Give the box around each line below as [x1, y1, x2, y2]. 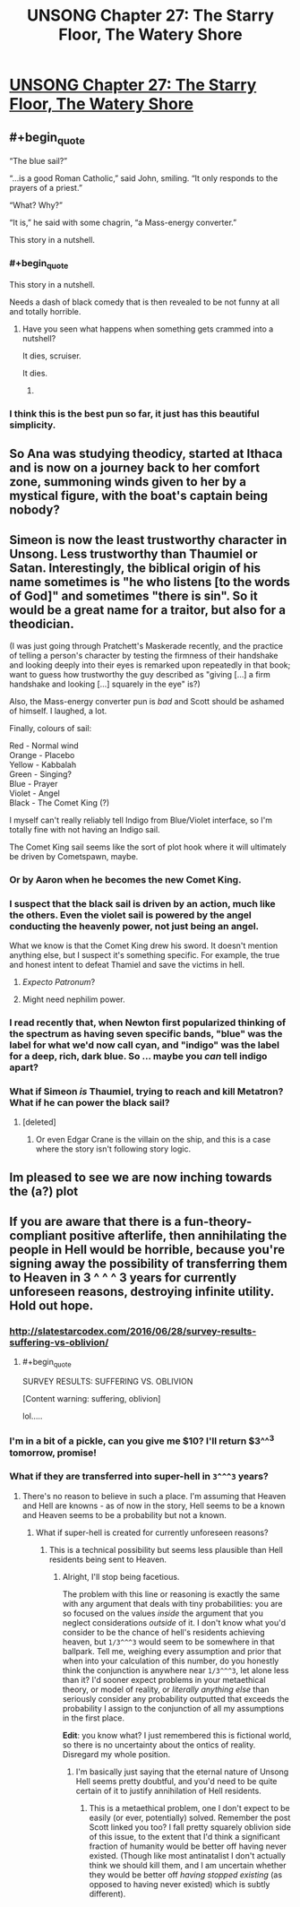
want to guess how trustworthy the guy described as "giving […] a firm [9, 669, 270, 679]
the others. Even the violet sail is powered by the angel [9, 909, 253, 921]
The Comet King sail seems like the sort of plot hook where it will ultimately [9, 841, 287, 852]
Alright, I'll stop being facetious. [62, 1571, 180, 1582]
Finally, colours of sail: [9, 722, 92, 733]
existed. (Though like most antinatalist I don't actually [89, 1850, 287, 1860]
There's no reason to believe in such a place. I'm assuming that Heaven [21, 1490, 287, 1501]
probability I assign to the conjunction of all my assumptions [62, 1703, 285, 1713]
